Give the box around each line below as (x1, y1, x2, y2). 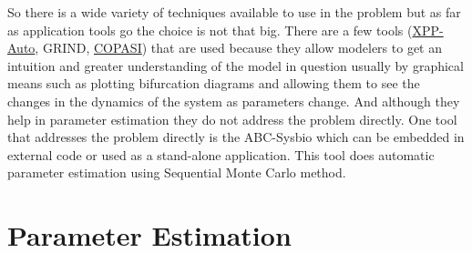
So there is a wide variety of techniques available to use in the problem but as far (7, 3, 461, 21)
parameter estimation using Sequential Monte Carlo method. (7, 163, 346, 182)
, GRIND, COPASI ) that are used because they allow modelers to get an (35, 38, 442, 57)
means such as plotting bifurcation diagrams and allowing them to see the (7, 74, 420, 93)
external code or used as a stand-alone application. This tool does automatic (7, 145, 435, 164)
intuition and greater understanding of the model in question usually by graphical (7, 56, 464, 75)
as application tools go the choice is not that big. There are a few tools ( (7, 20, 413, 39)
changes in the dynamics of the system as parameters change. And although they (7, 91, 460, 110)
